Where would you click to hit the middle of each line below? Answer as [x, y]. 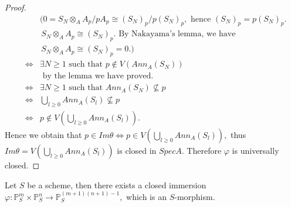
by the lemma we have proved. [98, 76]
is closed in [137, 151]
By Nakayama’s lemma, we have [177, 34]
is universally [256, 151]
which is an [146, 197]
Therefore [204, 151]
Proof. [16, 7]
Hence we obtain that [43, 135]
